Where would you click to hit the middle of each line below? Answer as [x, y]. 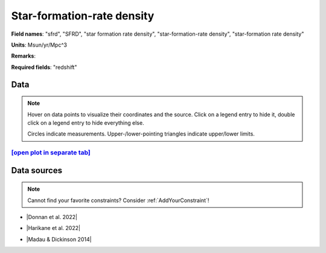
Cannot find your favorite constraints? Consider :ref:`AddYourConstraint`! [118, 200]
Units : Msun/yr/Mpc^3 [39, 45]
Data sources [37, 170]
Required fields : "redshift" [44, 67]
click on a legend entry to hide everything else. [86, 123]
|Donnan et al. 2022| [52, 217]
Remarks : [24, 56]
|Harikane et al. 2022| [53, 228]
